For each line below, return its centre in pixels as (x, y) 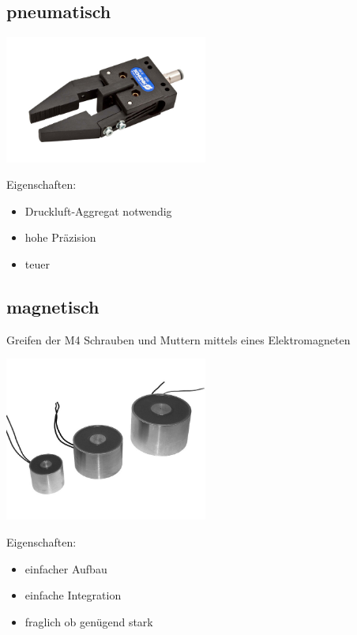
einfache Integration (73, 595)
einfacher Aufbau (66, 568)
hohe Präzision (60, 237)
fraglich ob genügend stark (89, 621)
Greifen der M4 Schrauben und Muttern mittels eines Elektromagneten (178, 339)
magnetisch (53, 306)
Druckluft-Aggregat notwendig (98, 210)
